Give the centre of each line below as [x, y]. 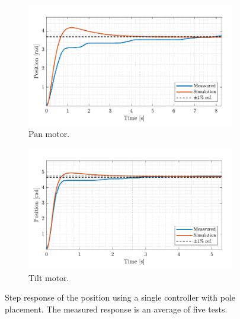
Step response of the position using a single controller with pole [120, 297]
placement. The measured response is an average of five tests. [116, 309]
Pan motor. [49, 134]
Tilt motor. [49, 277]
